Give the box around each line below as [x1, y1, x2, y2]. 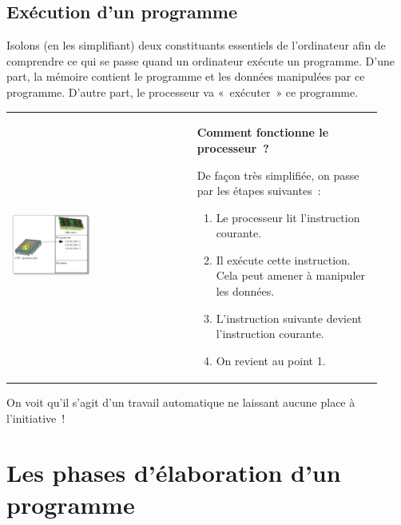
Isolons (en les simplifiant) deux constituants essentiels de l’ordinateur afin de [6, 37, 386, 54]
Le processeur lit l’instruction [216, 209, 360, 225]
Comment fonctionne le [197, 124, 329, 141]
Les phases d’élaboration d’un [6, 456, 341, 489]
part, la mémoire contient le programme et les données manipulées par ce [6, 68, 365, 85]
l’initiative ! [6, 409, 66, 426]
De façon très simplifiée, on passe [197, 166, 359, 183]
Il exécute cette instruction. [216, 251, 351, 268]
